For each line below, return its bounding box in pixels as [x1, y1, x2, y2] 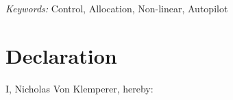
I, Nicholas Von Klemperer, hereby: [5, 81, 154, 95]
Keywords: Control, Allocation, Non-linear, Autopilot [5, 1, 228, 15]
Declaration [5, 41, 117, 69]
